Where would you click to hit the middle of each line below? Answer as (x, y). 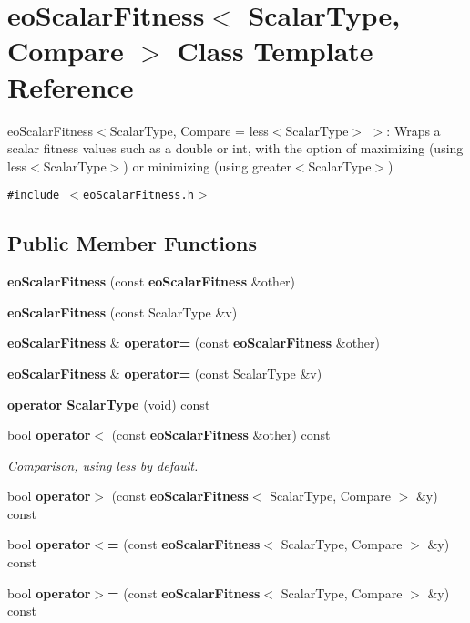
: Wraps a (414, 130)
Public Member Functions (132, 243)
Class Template (275, 51)
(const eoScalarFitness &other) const (221, 435)
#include (34, 196)
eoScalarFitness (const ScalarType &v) (123, 311)
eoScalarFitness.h (138, 196)
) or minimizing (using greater (207, 166)
